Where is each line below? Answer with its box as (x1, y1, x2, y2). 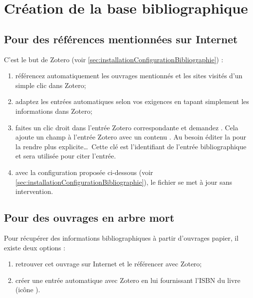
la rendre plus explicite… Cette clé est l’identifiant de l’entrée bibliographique (15, 141, 247, 151)
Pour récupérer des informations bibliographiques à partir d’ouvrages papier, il (4, 232, 239, 243)
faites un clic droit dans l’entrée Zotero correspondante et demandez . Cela (15, 122, 238, 132)
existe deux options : (4, 242, 66, 252)
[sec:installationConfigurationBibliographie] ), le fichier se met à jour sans (15, 176, 233, 187)
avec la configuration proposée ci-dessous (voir (15, 167, 153, 177)
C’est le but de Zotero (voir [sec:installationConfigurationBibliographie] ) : (4, 54, 223, 64)
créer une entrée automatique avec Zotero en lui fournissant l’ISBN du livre (15, 275, 240, 285)
